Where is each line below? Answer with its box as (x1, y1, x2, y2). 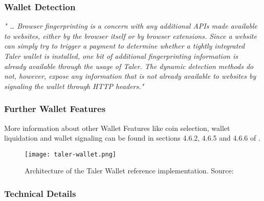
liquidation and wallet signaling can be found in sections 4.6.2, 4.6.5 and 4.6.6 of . (4, 132, 260, 143)
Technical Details (4, 187, 76, 199)
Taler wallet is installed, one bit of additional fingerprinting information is (4, 51, 238, 61)
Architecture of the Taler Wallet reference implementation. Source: (25, 165, 234, 176)
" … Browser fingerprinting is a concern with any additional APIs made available (4, 20, 257, 31)
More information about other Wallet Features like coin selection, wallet (4, 122, 230, 133)
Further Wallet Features (4, 102, 106, 115)
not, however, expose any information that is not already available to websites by (4, 71, 256, 81)
